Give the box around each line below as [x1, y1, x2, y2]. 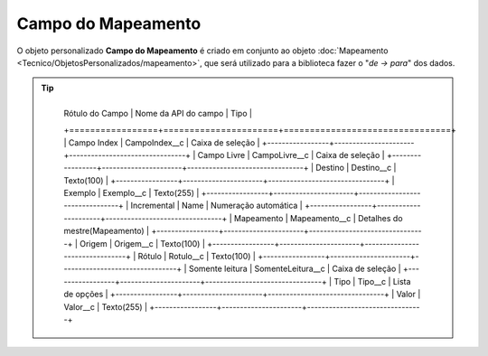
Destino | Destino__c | [315, 163, 397, 173]
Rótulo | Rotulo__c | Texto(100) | [137, 251, 257, 262]
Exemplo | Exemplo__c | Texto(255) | [63, 188, 200, 199]
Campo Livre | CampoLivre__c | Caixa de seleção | [197, 149, 385, 160]
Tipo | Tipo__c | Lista [333, 276, 411, 286]
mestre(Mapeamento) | [63, 226, 150, 237]
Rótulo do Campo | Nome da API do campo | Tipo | [63, 108, 253, 118]
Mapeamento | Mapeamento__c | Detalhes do [233, 212, 403, 223]
